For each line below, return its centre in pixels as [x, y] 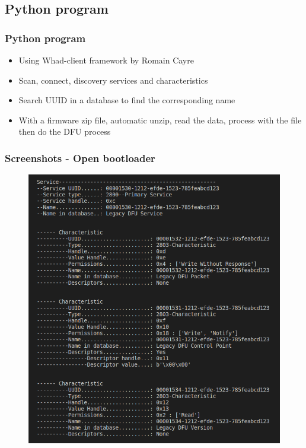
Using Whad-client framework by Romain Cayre [106, 60]
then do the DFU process [65, 131]
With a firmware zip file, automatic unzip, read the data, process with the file [160, 120]
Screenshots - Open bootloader [80, 158]
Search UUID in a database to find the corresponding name [127, 100]
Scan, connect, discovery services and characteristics [113, 80]
